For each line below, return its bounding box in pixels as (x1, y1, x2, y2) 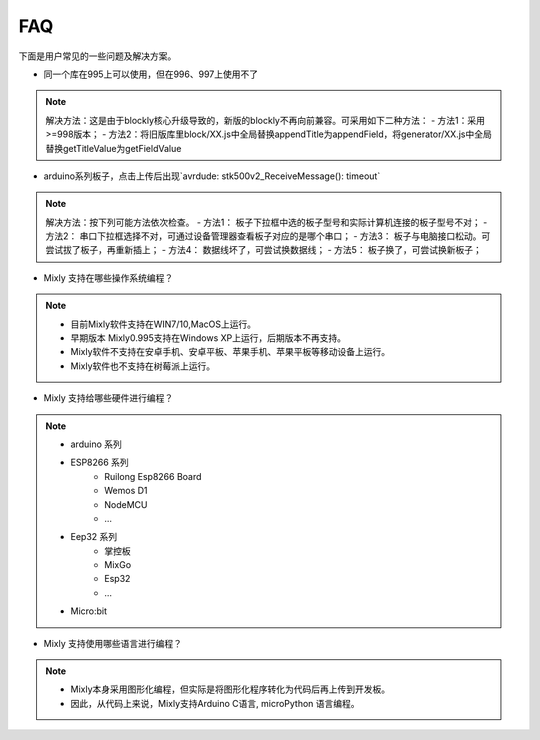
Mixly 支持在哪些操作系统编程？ (43, 271, 174, 284)
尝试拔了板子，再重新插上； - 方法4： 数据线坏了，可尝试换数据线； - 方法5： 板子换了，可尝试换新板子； (45, 244, 482, 256)
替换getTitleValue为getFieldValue (45, 142, 182, 154)
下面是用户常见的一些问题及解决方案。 (18, 50, 177, 62)
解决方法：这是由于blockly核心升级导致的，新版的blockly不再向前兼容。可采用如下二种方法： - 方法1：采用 (45, 114, 485, 126)
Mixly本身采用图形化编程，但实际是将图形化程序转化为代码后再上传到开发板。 (70, 683, 391, 695)
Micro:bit (70, 605, 108, 617)
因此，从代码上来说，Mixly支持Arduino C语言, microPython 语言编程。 (70, 697, 360, 709)
